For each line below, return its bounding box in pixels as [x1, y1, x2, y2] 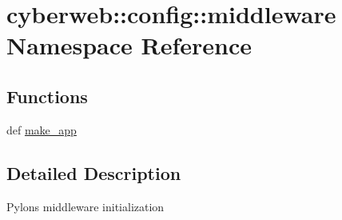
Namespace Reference [6, 29, 252, 62]
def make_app [6, 121, 77, 138]
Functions [6, 83, 88, 108]
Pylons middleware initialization [6, 198, 165, 214]
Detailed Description [6, 160, 181, 185]
